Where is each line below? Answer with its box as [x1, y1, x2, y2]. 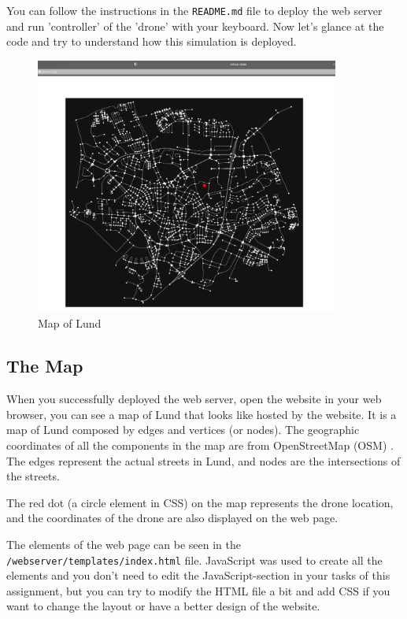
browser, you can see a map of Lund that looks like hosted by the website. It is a [6, 406, 397, 422]
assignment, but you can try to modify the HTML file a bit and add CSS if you [6, 582, 390, 599]
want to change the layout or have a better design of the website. [6, 598, 320, 614]
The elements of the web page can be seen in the [6, 536, 241, 552]
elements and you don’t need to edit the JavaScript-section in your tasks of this [6, 567, 390, 584]
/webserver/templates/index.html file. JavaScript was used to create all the [6, 551, 383, 568]
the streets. [6, 468, 60, 484]
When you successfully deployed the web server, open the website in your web [6, 391, 382, 407]
